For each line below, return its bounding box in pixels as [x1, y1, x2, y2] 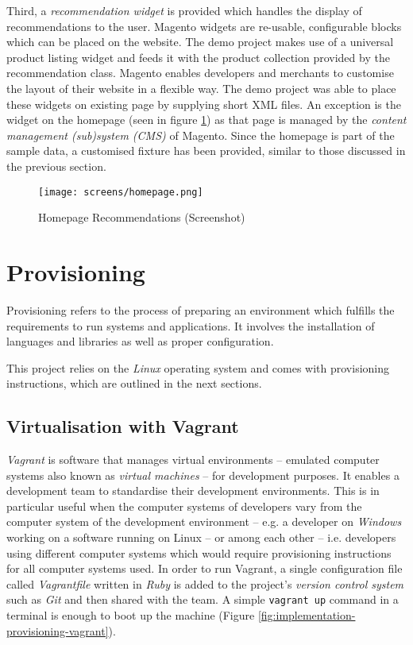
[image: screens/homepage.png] [38, 186, 203, 198]
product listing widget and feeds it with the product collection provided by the [6, 48, 390, 65]
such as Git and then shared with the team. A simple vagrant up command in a [6, 591, 399, 608]
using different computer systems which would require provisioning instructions [6, 544, 392, 561]
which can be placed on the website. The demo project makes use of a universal [6, 33, 394, 50]
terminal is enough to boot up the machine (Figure [6, 607, 255, 624]
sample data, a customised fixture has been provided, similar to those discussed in [6, 142, 406, 159]
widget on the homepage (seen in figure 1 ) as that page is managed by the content [6, 111, 407, 128]
